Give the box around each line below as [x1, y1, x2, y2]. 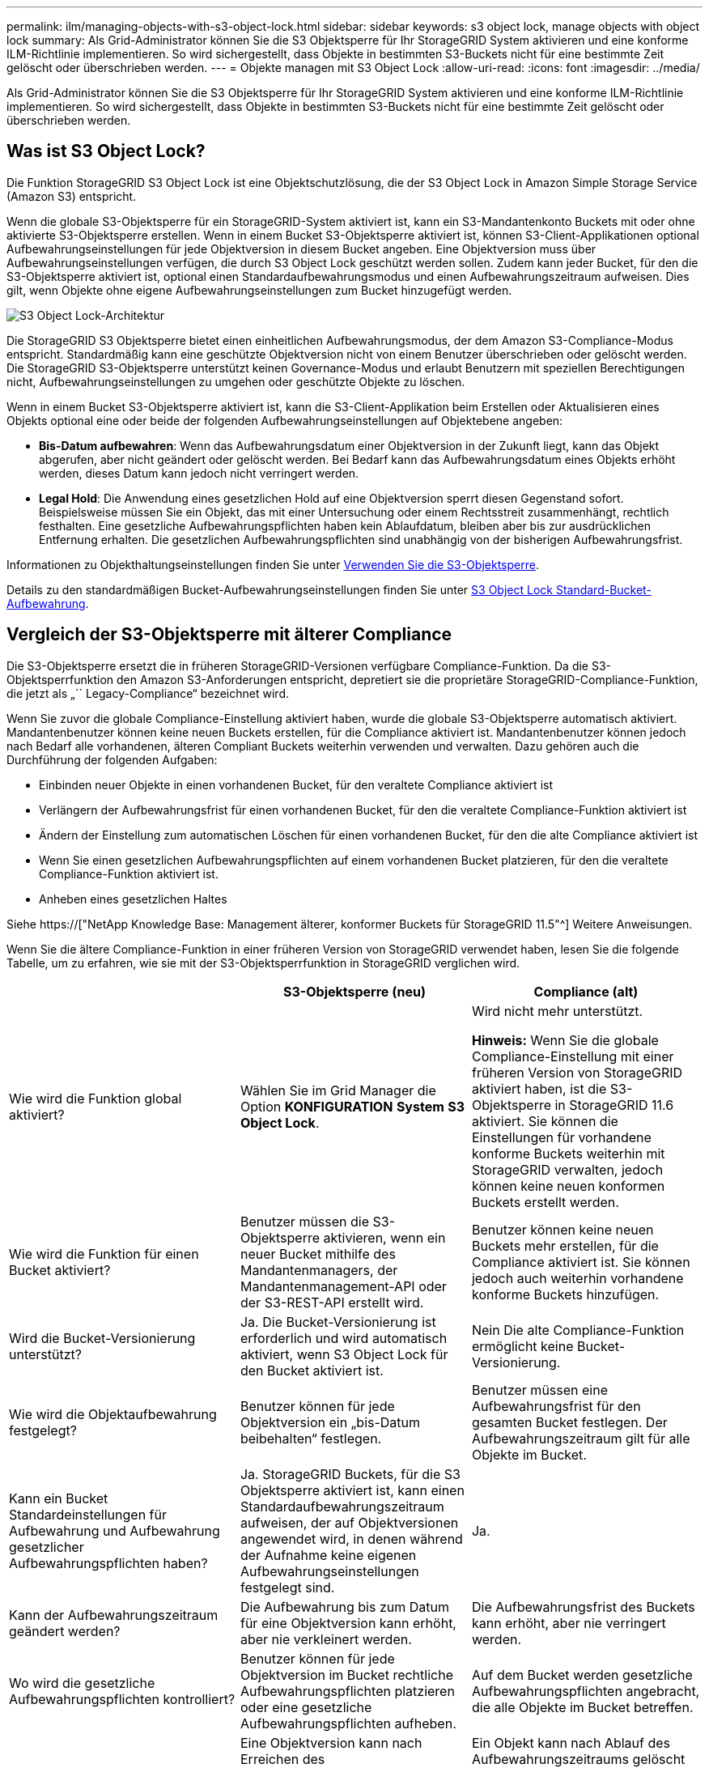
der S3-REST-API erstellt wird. [240, 1294, 424, 1311]
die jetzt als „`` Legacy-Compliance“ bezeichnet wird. [6, 686, 289, 700]
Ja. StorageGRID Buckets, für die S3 [240, 1465, 461, 1482]
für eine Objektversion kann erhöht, [240, 1614, 456, 1631]
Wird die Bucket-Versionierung [9, 1329, 196, 1346]
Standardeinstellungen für [9, 1506, 168, 1523]
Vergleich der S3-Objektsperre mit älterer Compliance [6, 624, 452, 645]
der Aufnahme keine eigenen [240, 1546, 417, 1563]
